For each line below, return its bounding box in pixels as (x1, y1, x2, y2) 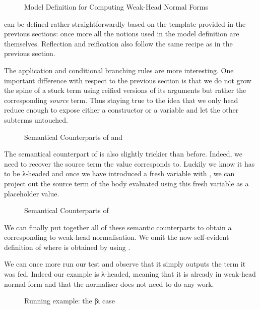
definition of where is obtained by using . (4, 241, 131, 252)
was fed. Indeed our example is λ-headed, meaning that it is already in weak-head (4, 269, 256, 279)
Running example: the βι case (24, 295, 115, 306)
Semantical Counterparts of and (24, 131, 123, 142)
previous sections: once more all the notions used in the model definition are (4, 28, 239, 39)
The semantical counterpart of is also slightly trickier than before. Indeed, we (4, 148, 242, 159)
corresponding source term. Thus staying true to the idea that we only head (4, 94, 238, 105)
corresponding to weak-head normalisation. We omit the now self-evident (4, 232, 229, 242)
